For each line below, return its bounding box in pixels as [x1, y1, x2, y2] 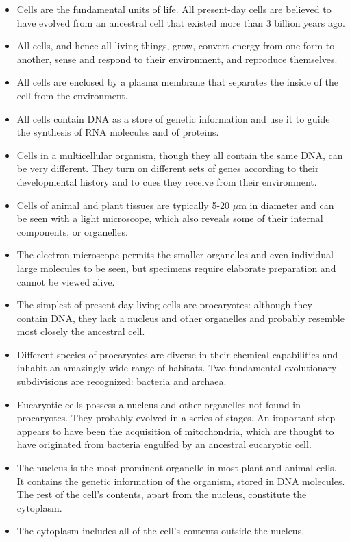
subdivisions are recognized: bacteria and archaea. [16, 374, 227, 389]
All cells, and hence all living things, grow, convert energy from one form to [16, 38, 335, 53]
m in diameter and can [238, 197, 334, 212]
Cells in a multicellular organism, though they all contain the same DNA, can [16, 147, 343, 162]
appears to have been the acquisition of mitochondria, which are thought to [16, 423, 334, 438]
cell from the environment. [16, 88, 128, 102]
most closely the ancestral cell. [16, 324, 145, 338]
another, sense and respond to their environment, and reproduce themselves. [16, 51, 338, 66]
